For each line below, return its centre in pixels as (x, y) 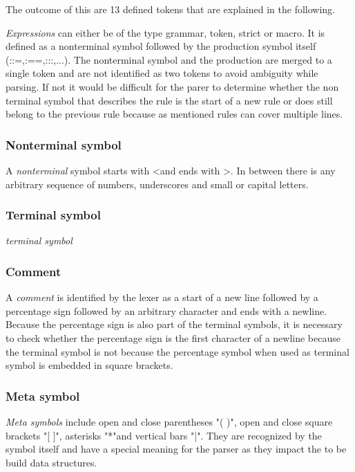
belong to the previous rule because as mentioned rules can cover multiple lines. (174, 114)
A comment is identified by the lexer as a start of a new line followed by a (162, 297)
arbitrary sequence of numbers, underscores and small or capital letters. (157, 184)
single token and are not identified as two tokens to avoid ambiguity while (162, 73)
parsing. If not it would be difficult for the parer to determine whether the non (172, 86)
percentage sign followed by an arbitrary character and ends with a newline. (166, 310)
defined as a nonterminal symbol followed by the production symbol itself (161, 46)
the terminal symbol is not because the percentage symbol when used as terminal (177, 351)
